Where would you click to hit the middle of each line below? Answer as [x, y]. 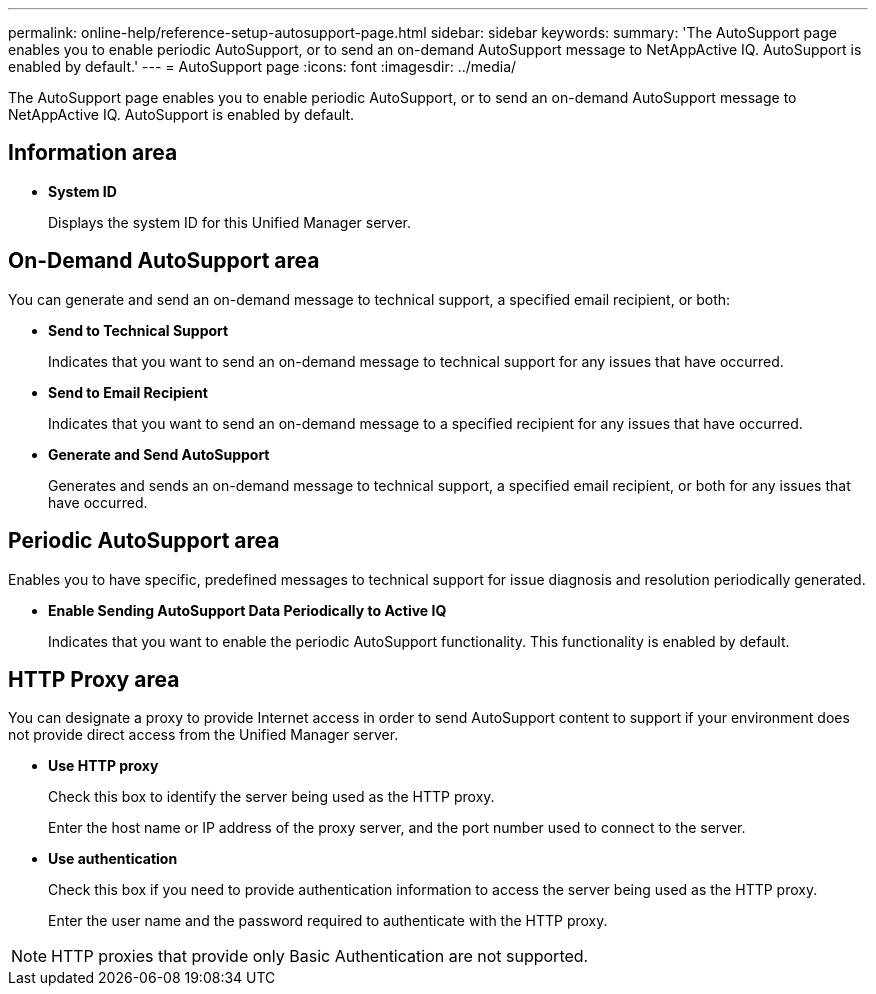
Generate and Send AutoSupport [159, 454]
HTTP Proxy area [94, 679]
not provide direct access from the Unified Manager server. [203, 735]
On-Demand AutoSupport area [164, 261]
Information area [93, 153]
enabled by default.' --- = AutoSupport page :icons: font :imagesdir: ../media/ [262, 66]
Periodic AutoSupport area [144, 541]
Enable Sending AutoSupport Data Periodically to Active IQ [247, 610]
